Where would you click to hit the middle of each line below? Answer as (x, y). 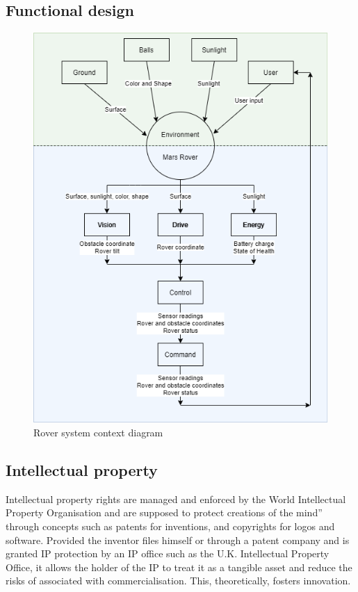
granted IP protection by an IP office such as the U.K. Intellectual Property (168, 553)
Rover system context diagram (98, 433)
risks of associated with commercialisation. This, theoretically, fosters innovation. (178, 581)
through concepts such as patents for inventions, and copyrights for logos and (170, 526)
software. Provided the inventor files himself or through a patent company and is (178, 540)
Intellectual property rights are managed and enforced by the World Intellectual (176, 499)
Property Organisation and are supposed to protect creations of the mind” (164, 512)
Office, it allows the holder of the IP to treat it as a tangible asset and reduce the (179, 567)
